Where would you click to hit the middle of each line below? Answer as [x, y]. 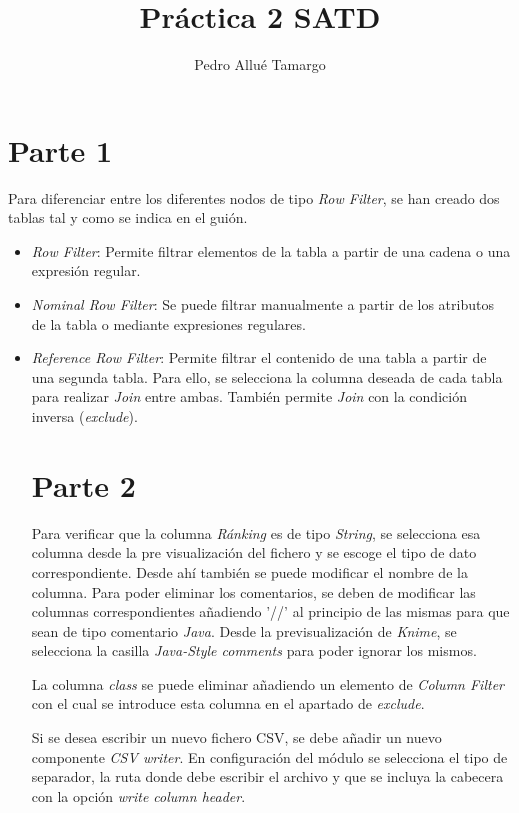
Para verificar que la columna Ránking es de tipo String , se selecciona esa [256, 532]
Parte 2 [83, 484]
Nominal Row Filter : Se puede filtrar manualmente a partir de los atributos [262, 304]
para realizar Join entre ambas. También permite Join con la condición [249, 396]
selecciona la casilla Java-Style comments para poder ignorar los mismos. [254, 650]
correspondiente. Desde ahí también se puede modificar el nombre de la [249, 571]
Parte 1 [60, 149]
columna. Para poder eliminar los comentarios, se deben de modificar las [253, 591]
